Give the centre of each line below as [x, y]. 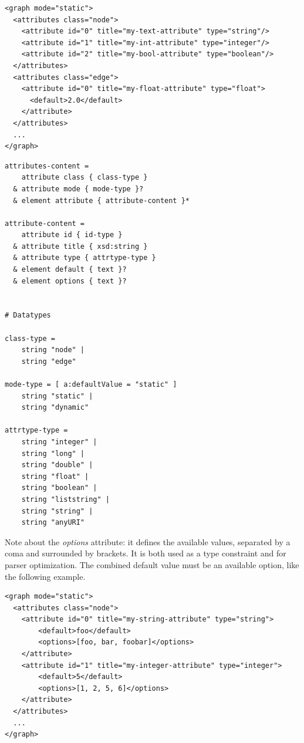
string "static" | [57, 396]
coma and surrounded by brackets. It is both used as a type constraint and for [146, 553]
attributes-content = [47, 166]
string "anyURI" [53, 523]
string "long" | [53, 453]
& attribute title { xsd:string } [80, 246]
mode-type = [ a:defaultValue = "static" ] [91, 384]
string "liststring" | [65, 499]
